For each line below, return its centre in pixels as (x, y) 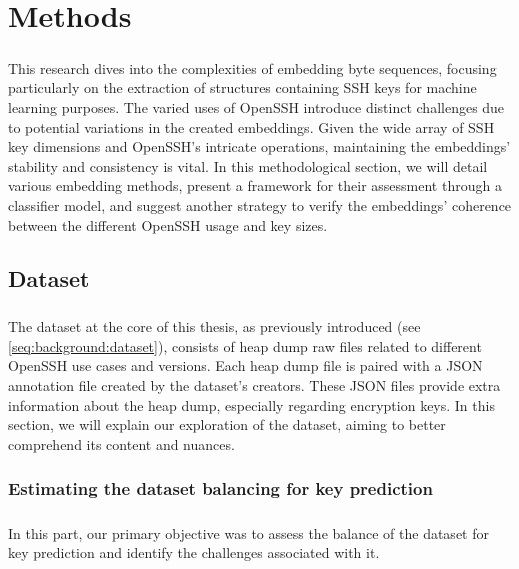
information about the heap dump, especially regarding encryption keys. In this (251, 404)
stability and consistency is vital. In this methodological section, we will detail (248, 165)
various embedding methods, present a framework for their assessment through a (255, 185)
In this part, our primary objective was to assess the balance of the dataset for (248, 532)
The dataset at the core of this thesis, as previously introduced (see (214, 326)
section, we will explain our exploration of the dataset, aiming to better (227, 424)
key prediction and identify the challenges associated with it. (194, 552)
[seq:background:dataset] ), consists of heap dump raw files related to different (245, 345)
